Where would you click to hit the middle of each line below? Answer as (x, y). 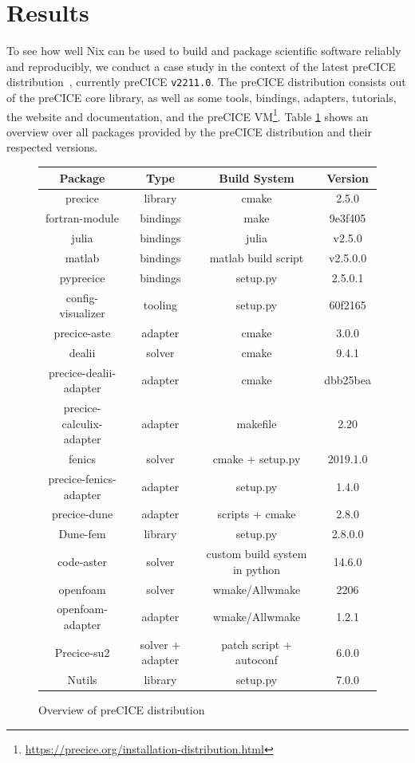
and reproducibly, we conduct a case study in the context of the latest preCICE (201, 66)
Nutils (82, 680)
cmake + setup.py (257, 459)
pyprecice (82, 277)
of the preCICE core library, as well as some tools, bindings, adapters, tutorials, (202, 97)
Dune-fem (82, 534)
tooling (160, 305)
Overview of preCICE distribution (122, 710)
